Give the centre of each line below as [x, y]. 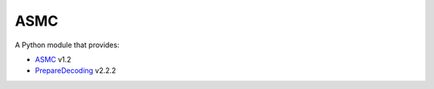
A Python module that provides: [67, 45]
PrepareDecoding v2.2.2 [76, 71]
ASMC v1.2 [53, 59]
